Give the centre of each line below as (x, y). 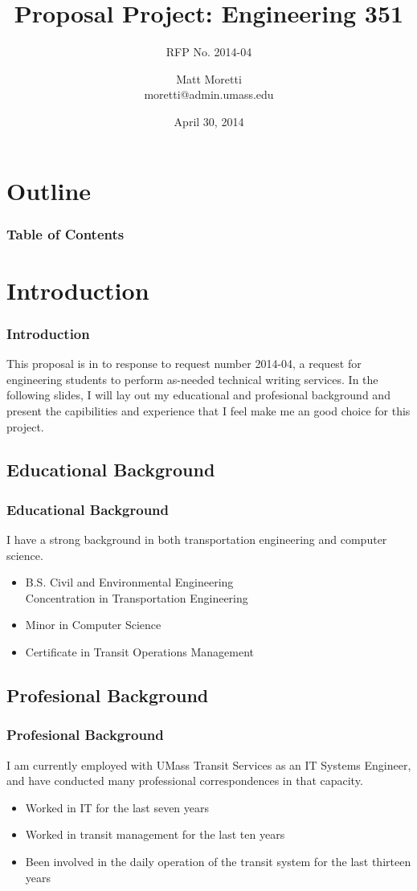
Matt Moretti (209, 78)
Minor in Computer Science (93, 625)
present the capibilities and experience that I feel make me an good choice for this (208, 410)
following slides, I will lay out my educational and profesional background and (198, 395)
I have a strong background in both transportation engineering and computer (197, 540)
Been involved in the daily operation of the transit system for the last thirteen (218, 862)
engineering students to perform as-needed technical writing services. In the (192, 379)
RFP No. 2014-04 (209, 52)
